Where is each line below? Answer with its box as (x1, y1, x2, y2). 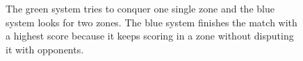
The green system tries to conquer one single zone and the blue (6, 1, 275, 15)
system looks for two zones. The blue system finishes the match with (6, 15, 297, 29)
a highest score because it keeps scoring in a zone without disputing (6, 28, 294, 43)
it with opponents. (6, 42, 84, 56)
